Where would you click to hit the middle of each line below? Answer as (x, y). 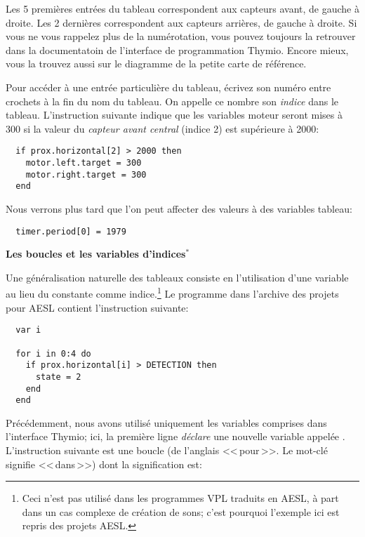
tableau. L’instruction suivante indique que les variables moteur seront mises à (174, 115)
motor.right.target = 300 (86, 174)
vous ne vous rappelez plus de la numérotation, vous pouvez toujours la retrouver (181, 36)
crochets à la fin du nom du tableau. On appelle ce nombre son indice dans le (172, 101)
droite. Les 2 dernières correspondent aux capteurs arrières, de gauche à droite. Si (181, 22)
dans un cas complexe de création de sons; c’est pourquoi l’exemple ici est (181, 511)
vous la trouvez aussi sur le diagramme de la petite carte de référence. (156, 64)
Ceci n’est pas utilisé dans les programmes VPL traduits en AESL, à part (180, 498)
